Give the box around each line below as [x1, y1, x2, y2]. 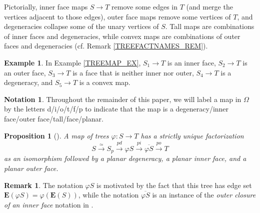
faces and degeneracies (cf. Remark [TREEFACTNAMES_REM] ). [4, 40, 208, 51]
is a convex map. [79, 77, 130, 87]
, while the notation [78, 189, 139, 200]
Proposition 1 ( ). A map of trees [4, 130, 109, 140]
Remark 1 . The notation [4, 179, 83, 190]
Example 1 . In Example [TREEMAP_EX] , [4, 57, 141, 67]
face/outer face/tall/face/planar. [4, 113, 103, 123]
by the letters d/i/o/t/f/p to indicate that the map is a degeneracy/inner [4, 103, 229, 114]
